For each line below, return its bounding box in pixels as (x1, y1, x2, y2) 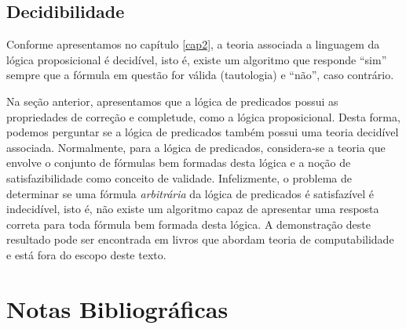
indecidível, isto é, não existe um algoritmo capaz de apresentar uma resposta (6, 201, 379, 217)
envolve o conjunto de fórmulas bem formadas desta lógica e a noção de (6, 154, 351, 171)
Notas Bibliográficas (6, 292, 229, 324)
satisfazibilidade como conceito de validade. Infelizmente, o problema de (6, 169, 353, 186)
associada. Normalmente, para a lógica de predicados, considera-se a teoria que (6, 139, 386, 155)
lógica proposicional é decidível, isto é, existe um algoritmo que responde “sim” (6, 51, 387, 67)
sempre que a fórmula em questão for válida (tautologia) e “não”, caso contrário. (6, 67, 394, 83)
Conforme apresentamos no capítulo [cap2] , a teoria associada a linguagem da (6, 36, 380, 52)
